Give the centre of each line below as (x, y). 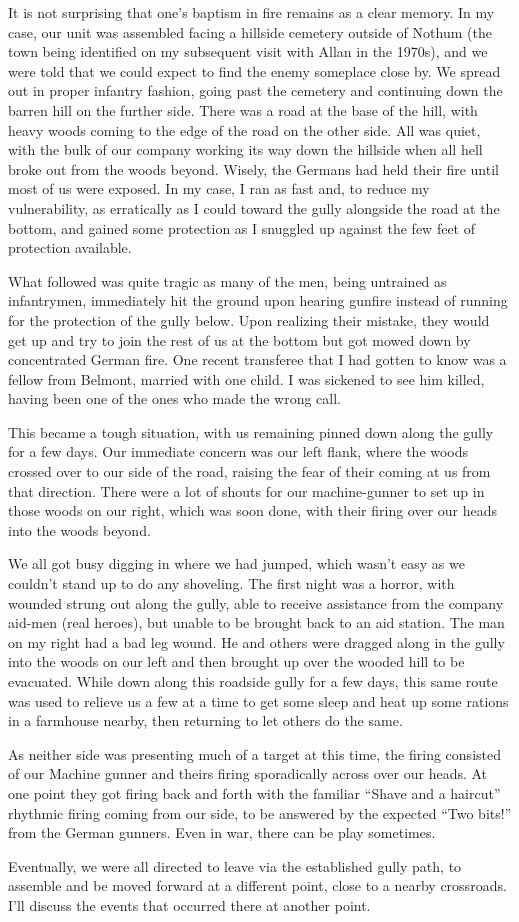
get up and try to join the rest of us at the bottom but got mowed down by (239, 339)
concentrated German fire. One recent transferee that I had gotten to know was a (257, 359)
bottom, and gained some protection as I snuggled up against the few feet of (241, 227)
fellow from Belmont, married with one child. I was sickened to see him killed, (246, 378)
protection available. (70, 247)
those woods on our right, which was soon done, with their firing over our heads (253, 510)
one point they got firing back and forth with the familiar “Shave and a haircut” (254, 792)
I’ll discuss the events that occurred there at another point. (189, 904)
